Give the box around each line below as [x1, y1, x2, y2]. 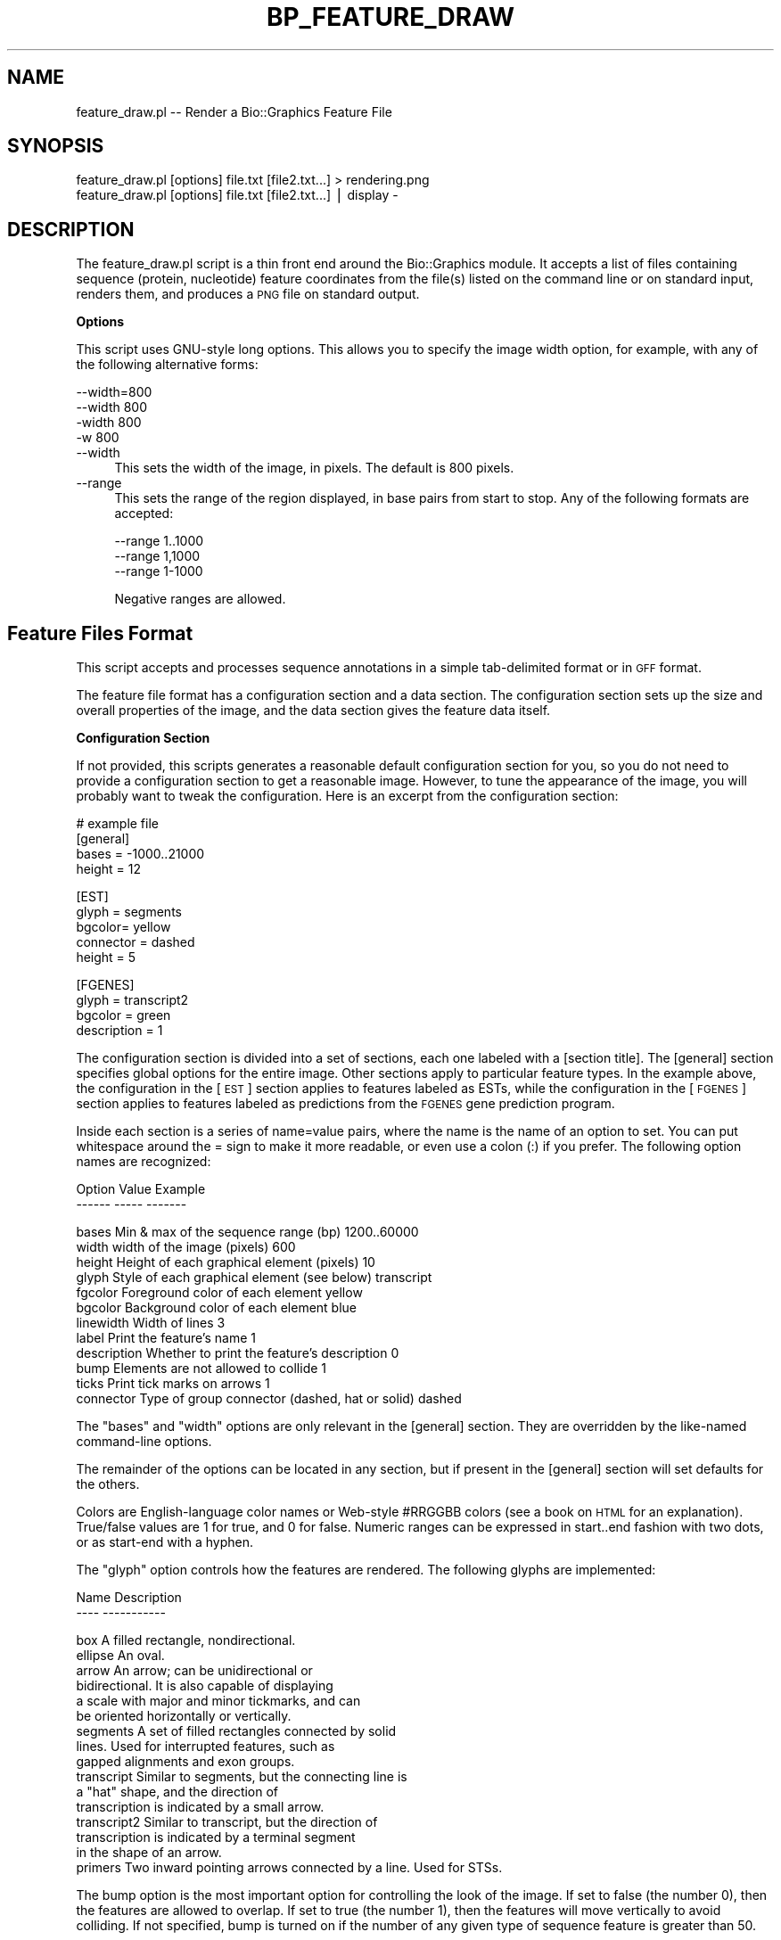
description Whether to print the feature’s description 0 [76, 1345, 399, 1361]
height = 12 [76, 861, 142, 877]
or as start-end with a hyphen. [76, 1534, 253, 1550]
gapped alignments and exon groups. [76, 1754, 295, 1770]
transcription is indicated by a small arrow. [76, 1799, 325, 1815]
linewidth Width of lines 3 [76, 1315, 226, 1331]
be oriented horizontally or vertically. [76, 1708, 292, 1724]
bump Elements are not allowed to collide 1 [76, 1360, 326, 1377]
